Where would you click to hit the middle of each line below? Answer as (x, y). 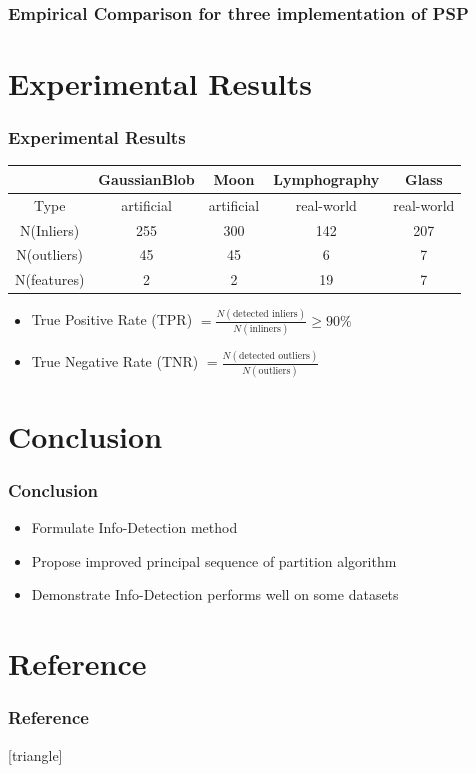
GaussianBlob (146, 178)
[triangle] (35, 754)
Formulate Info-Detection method (134, 527)
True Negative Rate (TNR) (115, 361)
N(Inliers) (50, 229)
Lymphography (326, 178)
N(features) (50, 279)
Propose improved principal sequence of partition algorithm (214, 560)
